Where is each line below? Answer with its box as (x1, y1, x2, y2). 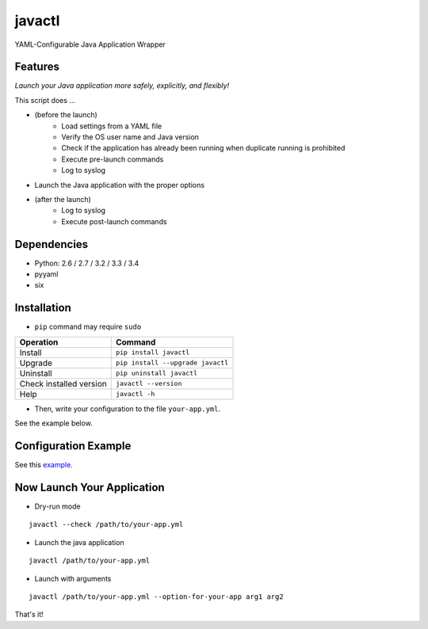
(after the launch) (34, 194, 91, 204)
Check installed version (19, 378, 107, 389)
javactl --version (115, 379, 182, 388)
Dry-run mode (34, 501, 81, 511)
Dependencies (14, 238, 89, 251)
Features (14, 60, 59, 74)
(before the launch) (34, 110, 98, 120)
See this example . (14, 460, 73, 470)
